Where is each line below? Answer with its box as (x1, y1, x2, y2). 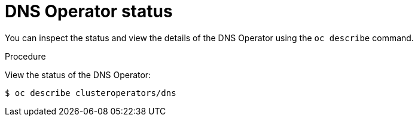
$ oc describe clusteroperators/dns (5, 88, 176, 98)
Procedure (5, 51, 46, 61)
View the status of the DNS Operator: (5, 69, 151, 80)
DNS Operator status (5, 1, 173, 21)
